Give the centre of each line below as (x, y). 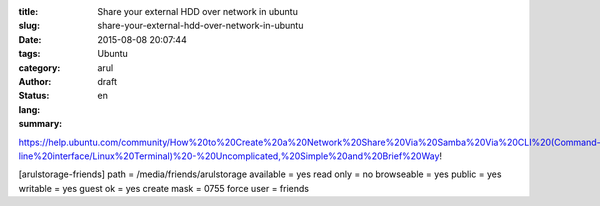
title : (28, 11)
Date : (30, 39)
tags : (29, 54)
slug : (29, 26)
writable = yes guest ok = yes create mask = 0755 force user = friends (164, 188)
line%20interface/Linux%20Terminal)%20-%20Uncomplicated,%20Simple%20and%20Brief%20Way (229, 156)
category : (39, 67)
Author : (35, 81)
